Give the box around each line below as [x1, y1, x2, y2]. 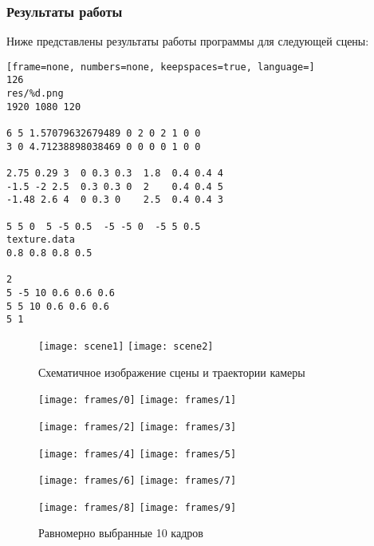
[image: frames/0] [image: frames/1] [38, 394, 237, 406]
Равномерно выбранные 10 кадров [38, 524, 203, 541]
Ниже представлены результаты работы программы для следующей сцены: [6, 33, 369, 49]
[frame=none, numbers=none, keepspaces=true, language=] [6, 61, 315, 73]
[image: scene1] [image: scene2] [38, 340, 214, 352]
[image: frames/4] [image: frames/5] [38, 448, 237, 460]
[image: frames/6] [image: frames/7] [38, 475, 237, 487]
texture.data [6, 234, 75, 246]
